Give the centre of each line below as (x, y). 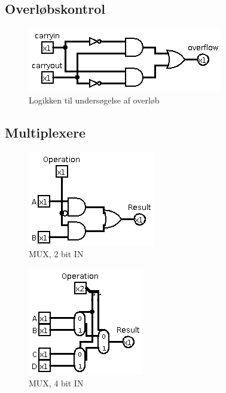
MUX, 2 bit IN (56, 254)
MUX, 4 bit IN (56, 383)
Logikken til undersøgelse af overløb (94, 100)
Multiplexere (45, 132)
